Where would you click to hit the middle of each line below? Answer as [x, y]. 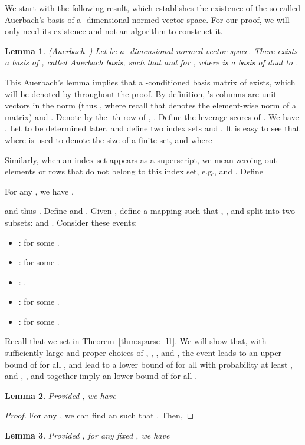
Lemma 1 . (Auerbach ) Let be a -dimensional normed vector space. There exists [151, 50]
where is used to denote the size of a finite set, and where [109, 139]
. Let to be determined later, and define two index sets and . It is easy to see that [152, 128]
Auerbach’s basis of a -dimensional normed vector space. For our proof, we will [147, 19]
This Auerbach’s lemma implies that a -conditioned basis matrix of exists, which [150, 82]
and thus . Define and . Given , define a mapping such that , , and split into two [150, 211]
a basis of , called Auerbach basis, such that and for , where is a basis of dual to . [152, 62]
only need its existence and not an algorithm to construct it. [114, 31]
